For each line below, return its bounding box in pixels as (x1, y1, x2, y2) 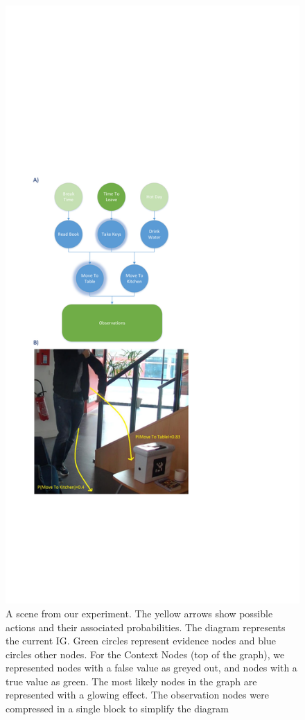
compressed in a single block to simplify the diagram (6, 701, 229, 716)
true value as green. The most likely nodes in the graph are (6, 674, 257, 688)
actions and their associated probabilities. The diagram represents (6, 619, 286, 634)
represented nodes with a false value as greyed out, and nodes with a (6, 660, 297, 675)
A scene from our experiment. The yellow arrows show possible (6, 606, 273, 620)
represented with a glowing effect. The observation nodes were (6, 687, 269, 702)
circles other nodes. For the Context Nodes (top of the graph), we (6, 646, 285, 661)
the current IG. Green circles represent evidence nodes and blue (6, 633, 276, 648)
